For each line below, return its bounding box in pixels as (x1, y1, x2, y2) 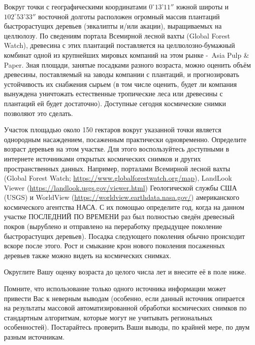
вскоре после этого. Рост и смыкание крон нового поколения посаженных (4, 240, 225, 251)
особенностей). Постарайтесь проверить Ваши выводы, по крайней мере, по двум (4, 322, 250, 332)
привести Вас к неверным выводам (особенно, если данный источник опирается (4, 293, 245, 303)
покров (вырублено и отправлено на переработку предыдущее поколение (4, 221, 223, 231)
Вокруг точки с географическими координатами (4, 1, 147, 11)
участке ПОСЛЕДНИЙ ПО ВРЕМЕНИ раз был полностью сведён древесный (4, 211, 235, 222)
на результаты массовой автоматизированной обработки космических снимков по (4, 303, 247, 313)
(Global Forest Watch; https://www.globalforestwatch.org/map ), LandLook (4, 173, 232, 183)
